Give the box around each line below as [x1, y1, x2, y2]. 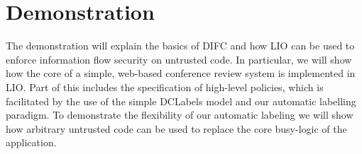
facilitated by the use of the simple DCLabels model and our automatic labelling [6, 93, 356, 108]
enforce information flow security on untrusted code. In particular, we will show [6, 52, 352, 66]
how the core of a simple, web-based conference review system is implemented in [6, 66, 356, 81]
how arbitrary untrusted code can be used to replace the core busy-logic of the [6, 121, 347, 136]
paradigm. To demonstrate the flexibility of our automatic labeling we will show [6, 107, 353, 122]
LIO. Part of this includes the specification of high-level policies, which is [6, 79, 324, 94]
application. [6, 135, 57, 150]
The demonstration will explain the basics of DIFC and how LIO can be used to [6, 38, 355, 53]
